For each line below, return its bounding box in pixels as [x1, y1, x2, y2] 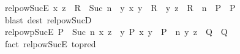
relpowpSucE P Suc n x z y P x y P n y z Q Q [4, 25, 228, 38]
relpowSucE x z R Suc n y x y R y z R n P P [4, 1, 236, 13]
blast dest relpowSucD [4, 13, 92, 26]
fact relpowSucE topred [4, 37, 96, 50]
